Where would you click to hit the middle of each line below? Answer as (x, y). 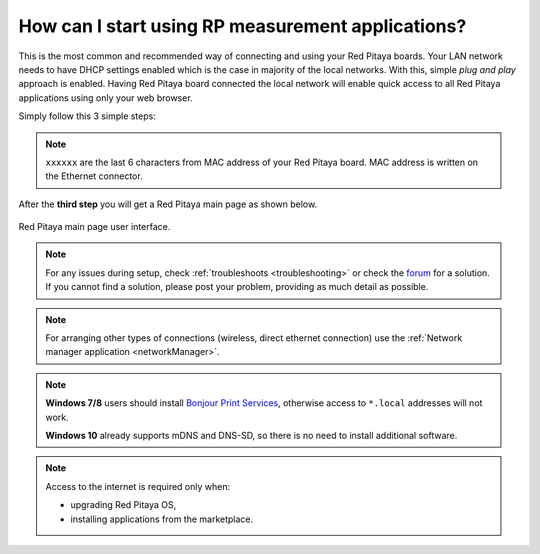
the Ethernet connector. (94, 176)
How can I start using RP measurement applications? (242, 26)
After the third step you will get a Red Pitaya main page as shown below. (168, 204)
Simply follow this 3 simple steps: (87, 116)
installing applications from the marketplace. (162, 519)
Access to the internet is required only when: (137, 486)
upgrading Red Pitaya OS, (123, 505)
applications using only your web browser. (106, 97)
